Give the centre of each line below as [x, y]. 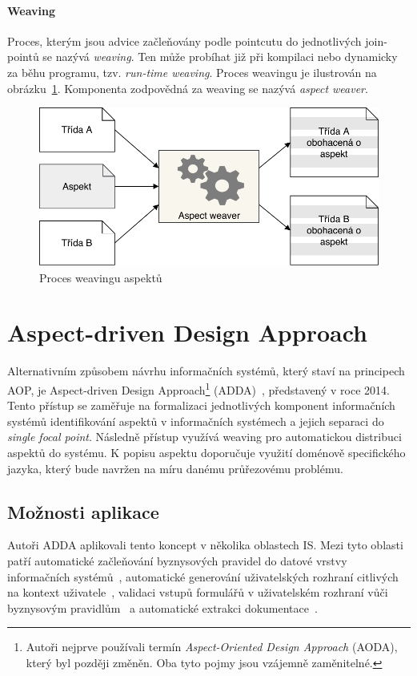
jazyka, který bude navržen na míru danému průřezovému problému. [175, 468]
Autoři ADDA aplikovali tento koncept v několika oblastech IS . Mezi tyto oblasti [205, 545]
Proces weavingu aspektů [101, 277]
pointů [23, 57]
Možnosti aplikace [83, 511]
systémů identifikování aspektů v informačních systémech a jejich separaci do [196, 421]
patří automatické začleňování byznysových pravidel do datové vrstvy [177, 561]
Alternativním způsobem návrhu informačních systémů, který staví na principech [206, 371]
